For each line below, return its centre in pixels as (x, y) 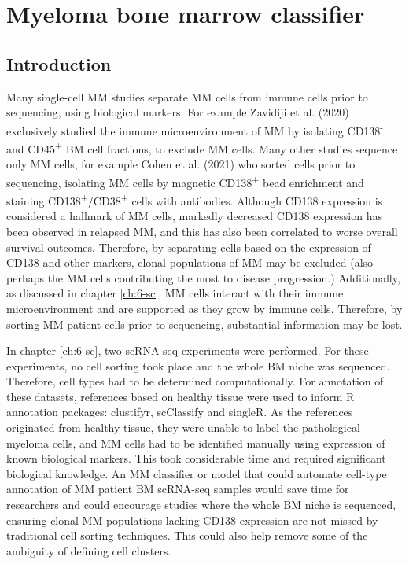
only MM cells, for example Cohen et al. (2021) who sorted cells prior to (181, 164)
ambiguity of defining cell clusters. (89, 550)
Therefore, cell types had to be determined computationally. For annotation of (195, 381)
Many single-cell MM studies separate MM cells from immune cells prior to (187, 96)
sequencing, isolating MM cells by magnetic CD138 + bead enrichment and (185, 181)
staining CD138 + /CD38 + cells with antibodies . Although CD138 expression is (195, 199)
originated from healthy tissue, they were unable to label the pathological (183, 428)
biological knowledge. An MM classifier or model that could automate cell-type (197, 473)
